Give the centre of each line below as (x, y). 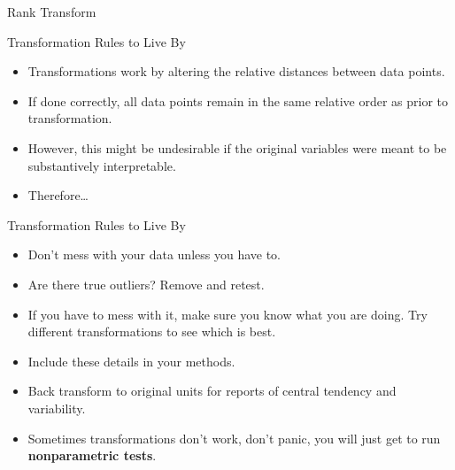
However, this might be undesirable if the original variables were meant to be (237, 147)
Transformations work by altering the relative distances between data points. (236, 71)
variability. (57, 408)
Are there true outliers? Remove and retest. (146, 284)
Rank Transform (52, 12)
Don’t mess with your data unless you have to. (154, 254)
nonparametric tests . (92, 455)
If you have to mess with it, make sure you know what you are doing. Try (227, 314)
